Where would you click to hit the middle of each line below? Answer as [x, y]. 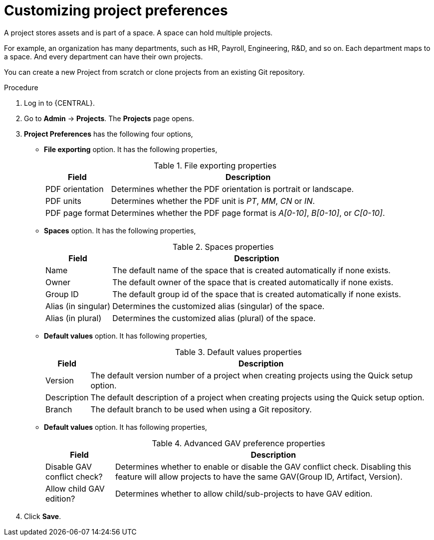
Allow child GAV [75, 488]
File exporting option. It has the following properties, [131, 149]
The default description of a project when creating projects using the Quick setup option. [257, 397]
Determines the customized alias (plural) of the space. [214, 318]
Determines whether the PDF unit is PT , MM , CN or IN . [213, 201]
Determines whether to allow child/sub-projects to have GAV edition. [244, 493]
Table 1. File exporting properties [215, 165]
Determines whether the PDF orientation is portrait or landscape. [232, 189]
